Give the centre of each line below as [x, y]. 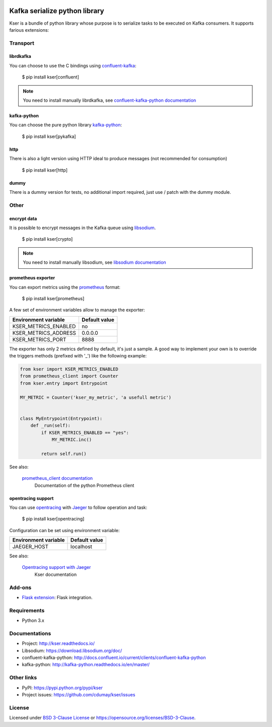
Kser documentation [56, 574]
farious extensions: [29, 30]
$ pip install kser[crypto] [47, 239]
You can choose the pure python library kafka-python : [66, 125]
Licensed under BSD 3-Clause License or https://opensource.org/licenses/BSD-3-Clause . [103, 718]
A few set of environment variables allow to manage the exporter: [77, 310]
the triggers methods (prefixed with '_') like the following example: [78, 356]
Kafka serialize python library [57, 11]
